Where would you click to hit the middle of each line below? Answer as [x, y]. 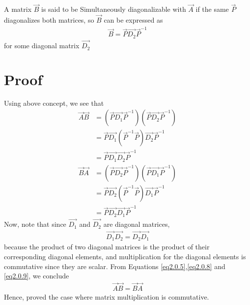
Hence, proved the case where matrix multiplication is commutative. [107, 297]
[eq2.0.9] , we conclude [37, 276]
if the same [212, 9]
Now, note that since [35, 224]
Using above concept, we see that [54, 103]
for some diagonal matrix [42, 46]
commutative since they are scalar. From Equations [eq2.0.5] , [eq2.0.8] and [115, 266]
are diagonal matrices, [137, 224]
